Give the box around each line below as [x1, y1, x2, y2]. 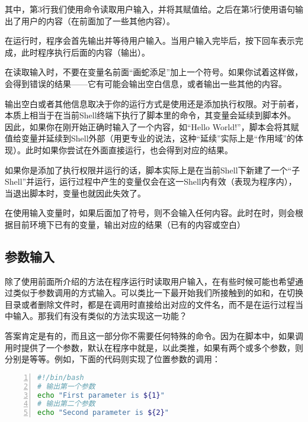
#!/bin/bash [37, 373, 84, 382]
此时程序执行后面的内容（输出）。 [21, 46, 150, 58]
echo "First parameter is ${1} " [37, 391, 165, 400]
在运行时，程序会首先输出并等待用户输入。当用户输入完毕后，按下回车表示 [5, 34, 295, 47]
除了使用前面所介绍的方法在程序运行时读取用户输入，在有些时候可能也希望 [5, 275, 295, 287]
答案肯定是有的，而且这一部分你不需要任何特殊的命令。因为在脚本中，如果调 [5, 330, 303, 342]
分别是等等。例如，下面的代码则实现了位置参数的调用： [5, 353, 220, 365]
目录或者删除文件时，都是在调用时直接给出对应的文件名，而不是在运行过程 [5, 298, 295, 310]
